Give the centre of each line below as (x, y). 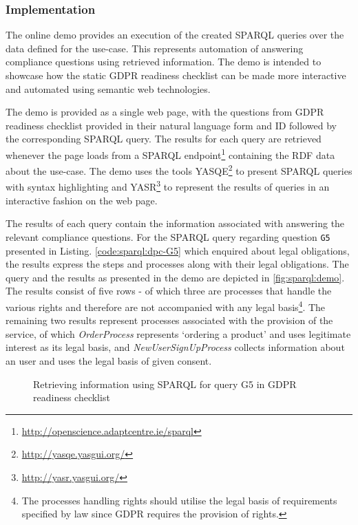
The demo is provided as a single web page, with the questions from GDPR (165, 112)
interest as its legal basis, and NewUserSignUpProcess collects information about (175, 347)
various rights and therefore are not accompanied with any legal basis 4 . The (166, 306)
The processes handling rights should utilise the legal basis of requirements (179, 500)
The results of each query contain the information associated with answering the (175, 223)
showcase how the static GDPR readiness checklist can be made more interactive (176, 75)
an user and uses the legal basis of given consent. (109, 360)
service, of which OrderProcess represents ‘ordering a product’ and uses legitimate (178, 333)
